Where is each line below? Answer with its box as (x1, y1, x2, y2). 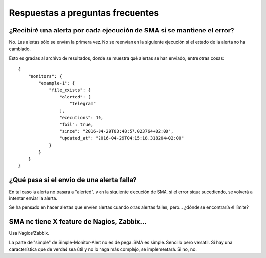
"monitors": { (28, 73, 63, 79)
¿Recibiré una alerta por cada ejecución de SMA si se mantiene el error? (9, 26, 234, 34)
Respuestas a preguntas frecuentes (9, 7, 159, 18)
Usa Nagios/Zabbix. (9, 230, 49, 236)
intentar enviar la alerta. (9, 195, 58, 201)
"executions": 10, (59, 115, 104, 120)
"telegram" (69, 101, 96, 107)
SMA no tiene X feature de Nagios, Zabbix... (9, 217, 147, 226)
